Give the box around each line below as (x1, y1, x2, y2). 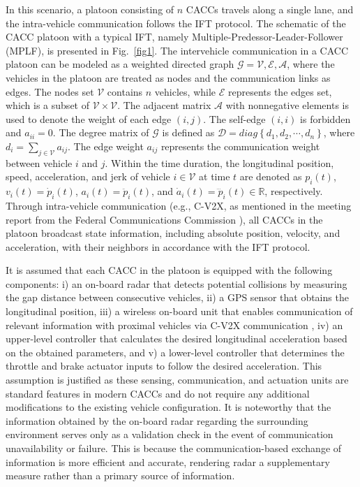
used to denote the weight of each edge (6, 111, 172, 126)
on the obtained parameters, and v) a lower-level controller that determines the (6, 344, 345, 359)
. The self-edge (203, 111, 266, 126)
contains (107, 84, 143, 99)
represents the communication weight (160, 138, 320, 153)
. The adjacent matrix (117, 98, 211, 112)
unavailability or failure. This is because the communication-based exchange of (6, 441, 342, 456)
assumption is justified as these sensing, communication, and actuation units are (6, 372, 349, 387)
